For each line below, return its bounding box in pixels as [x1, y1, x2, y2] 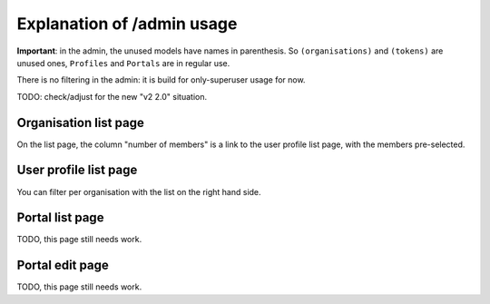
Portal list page [16, 210, 104, 226]
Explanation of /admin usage [16, 14, 238, 34]
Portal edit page [16, 258, 109, 273]
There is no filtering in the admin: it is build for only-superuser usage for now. [16, 74, 306, 85]
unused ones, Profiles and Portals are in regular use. [16, 57, 230, 68]
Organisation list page [16, 114, 144, 131]
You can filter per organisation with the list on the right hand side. [16, 186, 262, 197]
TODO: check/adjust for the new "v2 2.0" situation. [16, 91, 208, 102]
